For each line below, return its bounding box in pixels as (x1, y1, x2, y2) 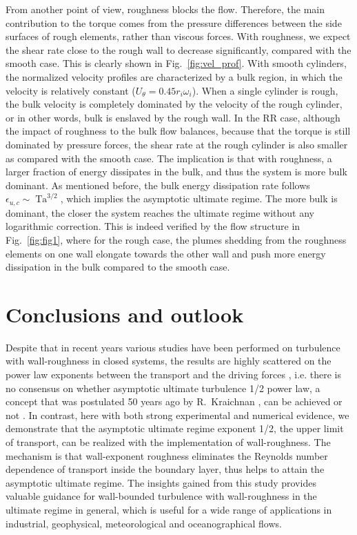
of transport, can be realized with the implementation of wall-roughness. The (6, 435, 331, 449)
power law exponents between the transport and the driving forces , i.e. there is (6, 367, 342, 382)
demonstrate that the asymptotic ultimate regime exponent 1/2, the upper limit (6, 421, 344, 436)
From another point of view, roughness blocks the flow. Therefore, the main (6, 2, 325, 16)
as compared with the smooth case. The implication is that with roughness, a (6, 150, 332, 165)
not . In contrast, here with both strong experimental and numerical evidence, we (6, 407, 349, 422)
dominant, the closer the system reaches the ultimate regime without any (6, 205, 314, 220)
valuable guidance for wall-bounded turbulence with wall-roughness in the (6, 489, 317, 503)
